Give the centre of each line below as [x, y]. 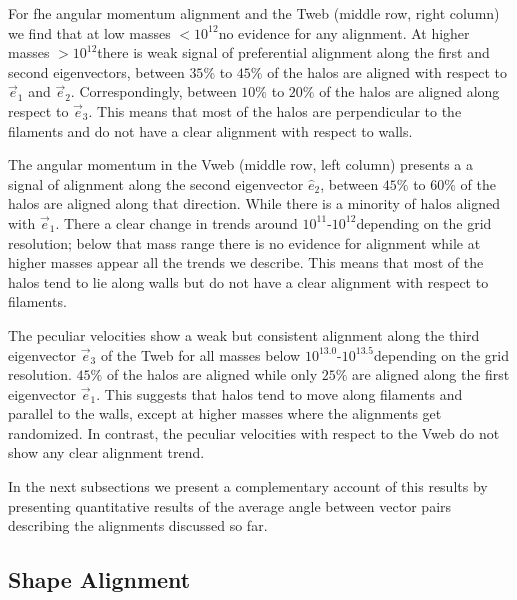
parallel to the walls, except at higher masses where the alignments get [225, 413]
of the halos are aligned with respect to [387, 71]
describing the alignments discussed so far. [138, 525]
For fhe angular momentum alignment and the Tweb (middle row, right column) [254, 13]
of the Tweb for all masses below [200, 354]
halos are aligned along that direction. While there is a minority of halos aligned [254, 203]
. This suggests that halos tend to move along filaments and [279, 393]
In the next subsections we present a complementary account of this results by [248, 486]
